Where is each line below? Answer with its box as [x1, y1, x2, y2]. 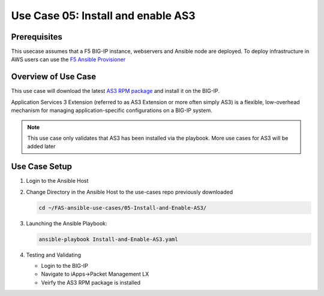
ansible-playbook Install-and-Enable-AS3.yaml [38, 235, 178, 243]
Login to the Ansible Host [26, 177, 89, 185]
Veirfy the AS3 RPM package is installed [41, 279, 141, 286]
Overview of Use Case [11, 72, 96, 82]
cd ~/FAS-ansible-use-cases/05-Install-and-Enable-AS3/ [38, 204, 207, 211]
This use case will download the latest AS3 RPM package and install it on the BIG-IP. [11, 87, 220, 95]
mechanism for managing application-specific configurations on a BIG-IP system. [11, 107, 212, 114]
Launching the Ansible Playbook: [26, 219, 107, 227]
